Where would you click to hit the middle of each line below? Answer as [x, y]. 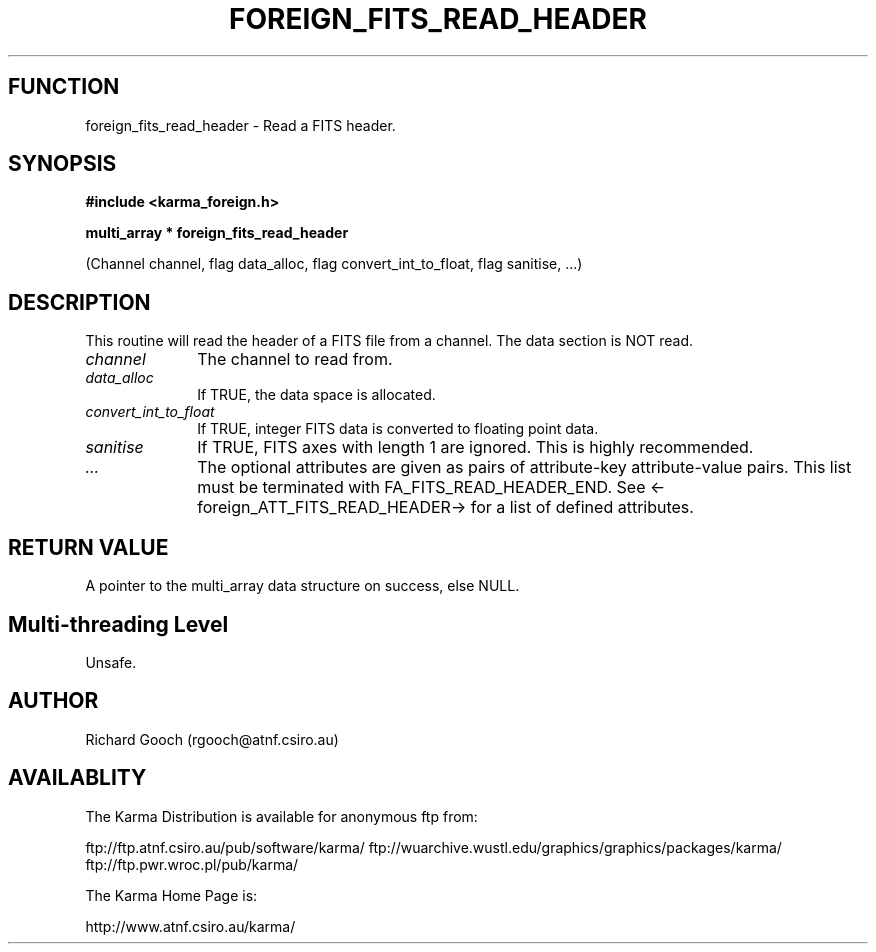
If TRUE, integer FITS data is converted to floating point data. [398, 429]
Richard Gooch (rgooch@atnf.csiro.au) [212, 739]
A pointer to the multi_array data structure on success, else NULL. [302, 586]
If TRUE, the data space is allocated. [316, 395]
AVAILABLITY [77, 778]
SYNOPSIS [62, 164]
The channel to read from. [295, 359]
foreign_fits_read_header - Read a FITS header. [240, 125]
